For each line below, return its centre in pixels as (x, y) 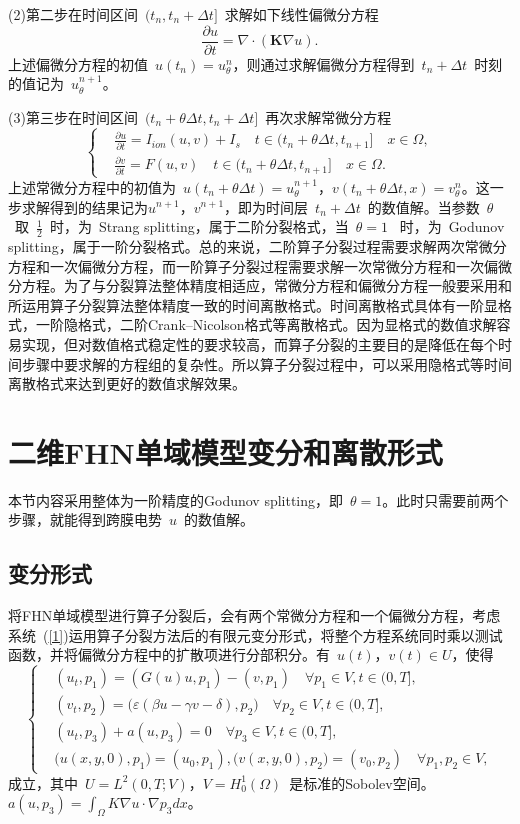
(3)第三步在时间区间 (73, 116)
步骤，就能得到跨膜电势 (85, 519)
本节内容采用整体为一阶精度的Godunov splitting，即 (176, 499)
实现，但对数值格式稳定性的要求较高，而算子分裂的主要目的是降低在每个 (259, 343)
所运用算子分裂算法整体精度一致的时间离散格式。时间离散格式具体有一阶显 (253, 304)
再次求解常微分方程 (328, 116)
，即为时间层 (266, 206)
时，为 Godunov (452, 226)
